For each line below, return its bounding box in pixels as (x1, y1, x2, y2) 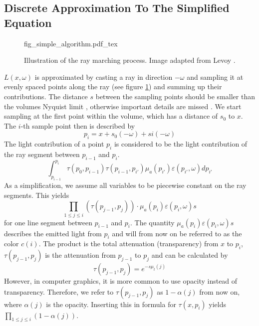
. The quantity (130, 217, 175, 227)
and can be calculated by (151, 250, 228, 260)
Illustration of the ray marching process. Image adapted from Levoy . (24, 55, 236, 65)
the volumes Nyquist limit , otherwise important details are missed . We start (4, 101, 242, 111)
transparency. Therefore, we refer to (4, 286, 114, 297)
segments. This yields (4, 189, 69, 200)
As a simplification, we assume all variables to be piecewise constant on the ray (4, 179, 247, 190)
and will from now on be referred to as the (112, 228, 242, 238)
